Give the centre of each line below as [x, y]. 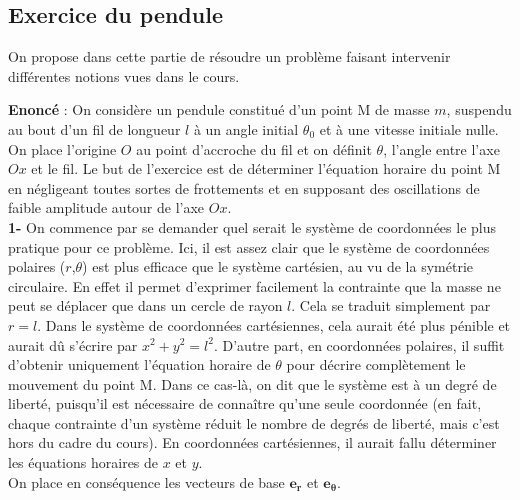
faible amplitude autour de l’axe [106, 207]
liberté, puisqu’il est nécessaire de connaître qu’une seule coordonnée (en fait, [245, 403]
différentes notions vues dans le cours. [124, 75]
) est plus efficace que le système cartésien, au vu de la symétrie [277, 266]
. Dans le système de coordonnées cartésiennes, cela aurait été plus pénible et [274, 324]
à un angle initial [246, 128]
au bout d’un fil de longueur [94, 128]
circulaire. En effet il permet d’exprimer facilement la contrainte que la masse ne [254, 285]
